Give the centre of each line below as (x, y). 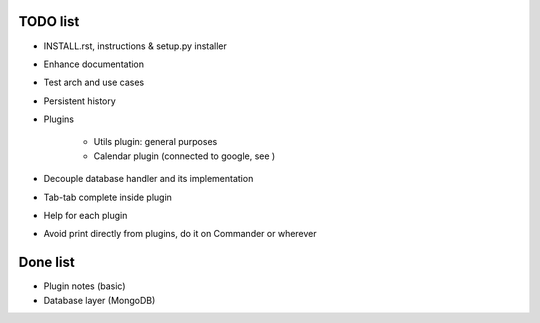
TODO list (49, 21)
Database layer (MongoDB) (99, 300)
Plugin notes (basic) (84, 286)
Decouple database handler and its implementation (148, 179)
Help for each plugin (85, 216)
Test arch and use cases (94, 82)
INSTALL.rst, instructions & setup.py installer (135, 46)
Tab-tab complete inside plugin (107, 197)
